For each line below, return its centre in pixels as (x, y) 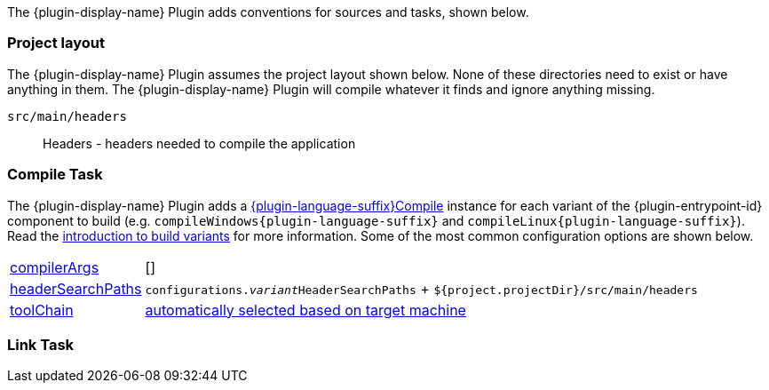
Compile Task (55, 175)
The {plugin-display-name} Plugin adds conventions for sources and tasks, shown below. (268, 12)
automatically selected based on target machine (305, 310)
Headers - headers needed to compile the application (199, 143)
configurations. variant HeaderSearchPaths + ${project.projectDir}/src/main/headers (421, 288)
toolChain (42, 310)
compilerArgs (55, 267)
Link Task (41, 344)
